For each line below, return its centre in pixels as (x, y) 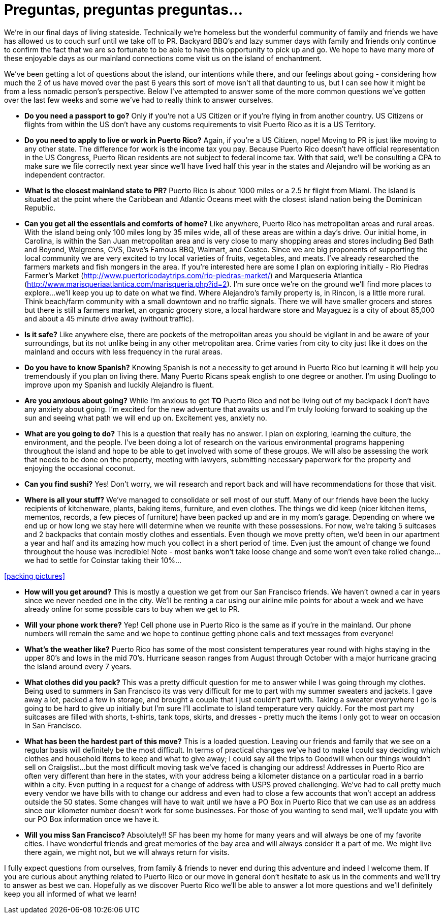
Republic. (40, 208)
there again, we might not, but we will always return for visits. (127, 852)
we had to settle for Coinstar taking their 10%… (103, 560)
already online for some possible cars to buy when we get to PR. (132, 609)
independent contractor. (65, 174)
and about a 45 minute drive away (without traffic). (109, 318)
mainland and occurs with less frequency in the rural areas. (123, 351)
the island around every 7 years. (78, 666)
